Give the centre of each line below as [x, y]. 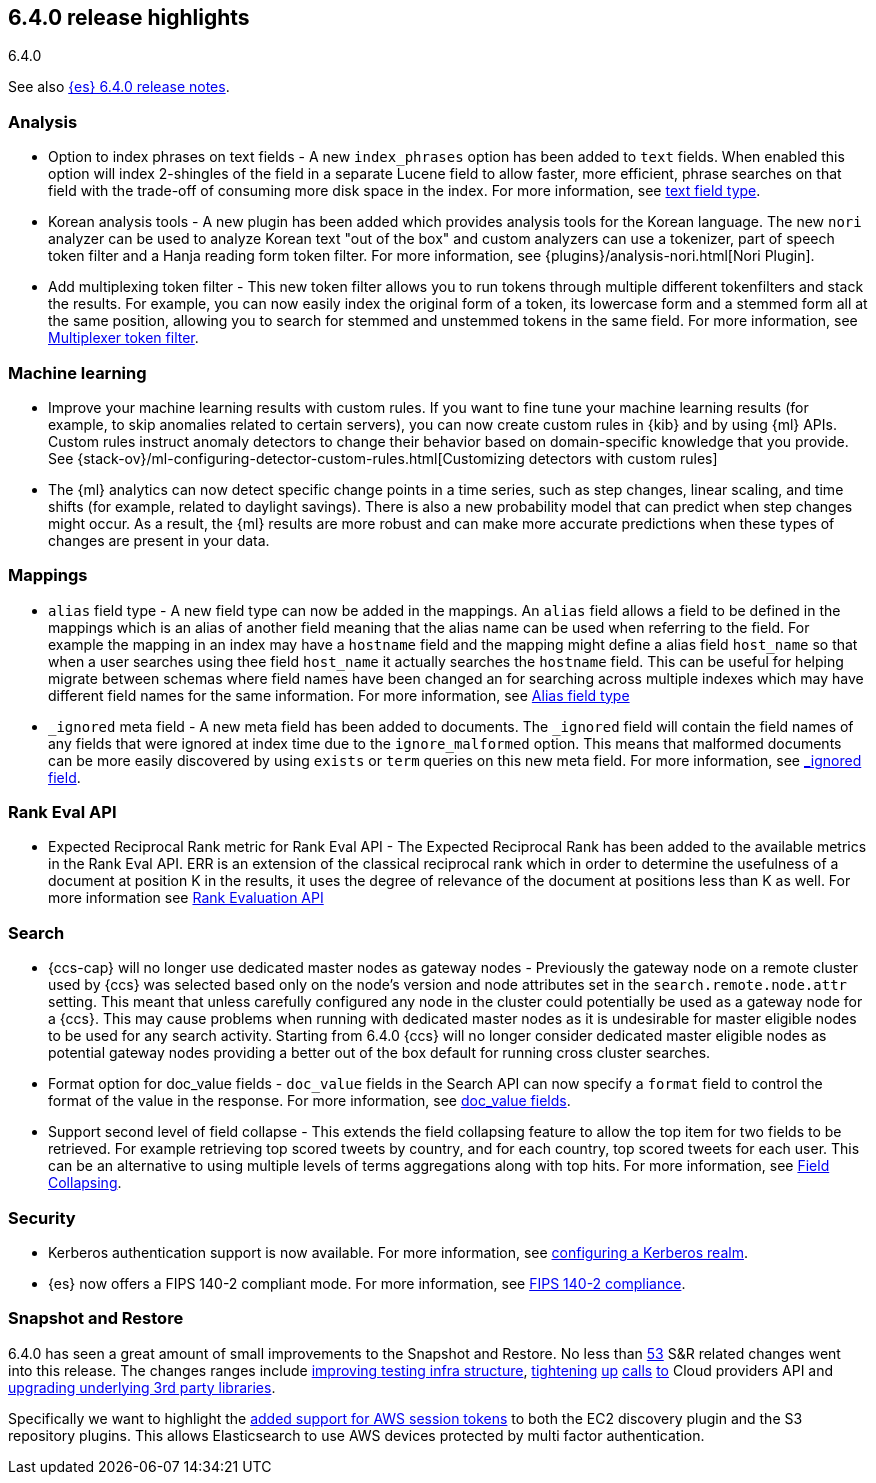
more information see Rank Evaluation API [186, 898]
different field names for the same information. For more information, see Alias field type [339, 695]
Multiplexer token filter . [123, 338]
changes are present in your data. [159, 540]
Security [42, 1217]
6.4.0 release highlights [129, 17]
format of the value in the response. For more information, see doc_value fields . [309, 1101]
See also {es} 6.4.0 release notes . [119, 87]
